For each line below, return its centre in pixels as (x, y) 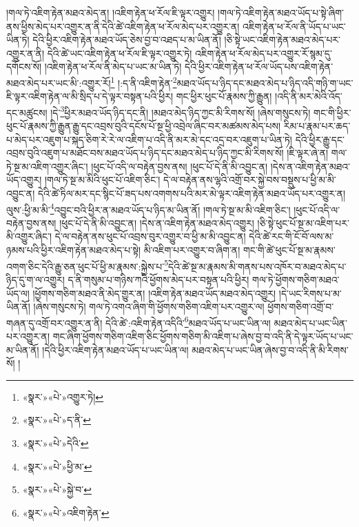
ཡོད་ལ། (18, 293)
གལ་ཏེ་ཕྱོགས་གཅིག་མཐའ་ (296, 279)
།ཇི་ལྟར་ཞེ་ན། (308, 153)
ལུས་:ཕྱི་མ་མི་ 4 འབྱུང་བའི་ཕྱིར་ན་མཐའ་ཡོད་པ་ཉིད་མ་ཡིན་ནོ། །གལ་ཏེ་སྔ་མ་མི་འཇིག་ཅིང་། (148, 208)
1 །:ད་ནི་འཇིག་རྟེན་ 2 (144, 81)
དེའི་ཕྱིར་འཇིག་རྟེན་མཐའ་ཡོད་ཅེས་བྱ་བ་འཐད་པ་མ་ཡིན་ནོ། (127, 40)
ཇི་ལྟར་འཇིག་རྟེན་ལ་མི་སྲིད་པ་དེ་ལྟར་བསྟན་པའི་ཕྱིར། (90, 96)
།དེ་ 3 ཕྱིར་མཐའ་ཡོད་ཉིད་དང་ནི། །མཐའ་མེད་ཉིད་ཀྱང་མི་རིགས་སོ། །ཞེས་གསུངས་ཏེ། (181, 111)
